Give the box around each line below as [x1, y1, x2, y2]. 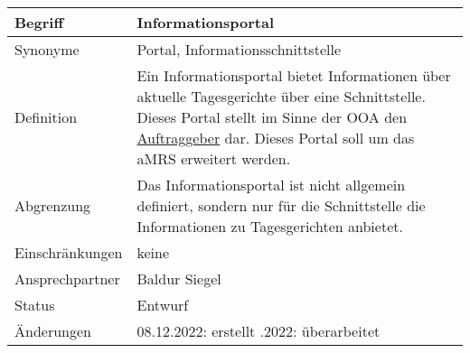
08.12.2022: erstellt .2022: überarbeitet [136, 320, 381, 341]
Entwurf [136, 294, 189, 315]
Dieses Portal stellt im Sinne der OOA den [136, 107, 408, 127]
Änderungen [14, 320, 91, 341]
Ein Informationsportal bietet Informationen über [136, 65, 451, 86]
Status [14, 294, 55, 315]
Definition [14, 107, 78, 127]
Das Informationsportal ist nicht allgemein [136, 174, 406, 195]
